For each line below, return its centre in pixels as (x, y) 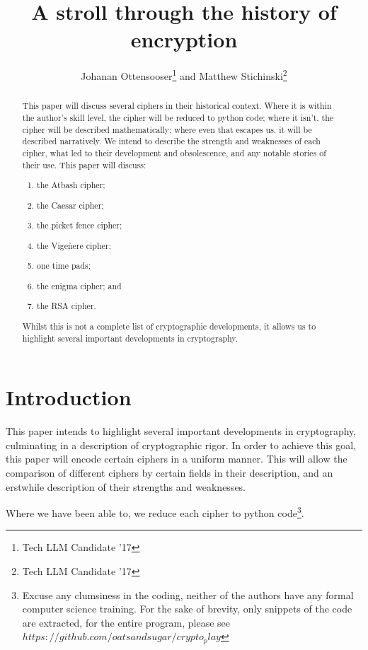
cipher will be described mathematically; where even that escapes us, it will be (167, 129)
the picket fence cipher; (80, 225)
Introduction (69, 397)
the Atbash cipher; (71, 185)
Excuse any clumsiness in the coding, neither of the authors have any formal (188, 594)
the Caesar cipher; (70, 205)
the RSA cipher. (67, 306)
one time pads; (64, 266)
